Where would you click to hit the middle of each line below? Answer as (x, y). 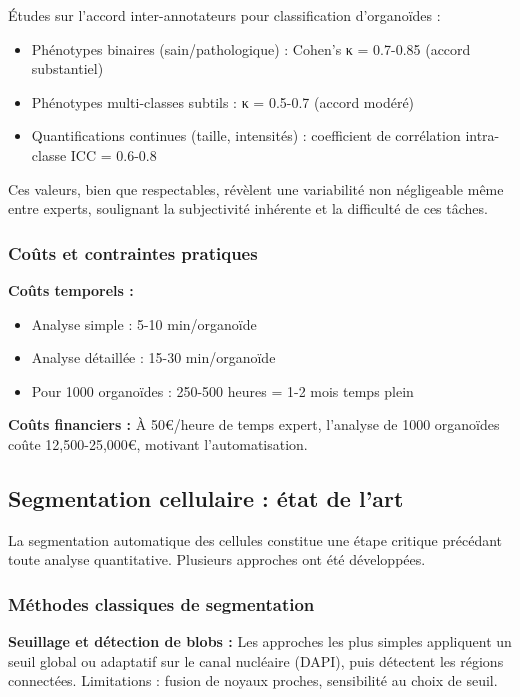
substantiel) (67, 68)
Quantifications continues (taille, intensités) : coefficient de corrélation (246, 135)
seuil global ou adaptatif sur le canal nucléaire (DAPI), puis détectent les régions (256, 660)
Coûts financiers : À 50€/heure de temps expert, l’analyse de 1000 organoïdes (254, 424)
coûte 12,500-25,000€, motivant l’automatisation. (158, 443)
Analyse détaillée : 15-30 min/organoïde (153, 357)
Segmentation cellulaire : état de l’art (206, 497)
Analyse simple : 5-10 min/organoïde (144, 323)
